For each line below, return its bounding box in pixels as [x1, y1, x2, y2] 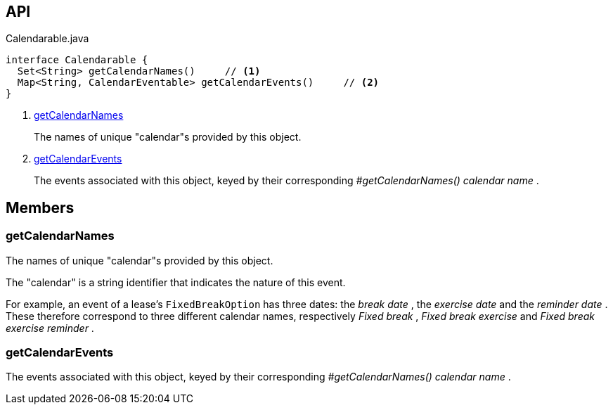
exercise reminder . [6, 321, 94, 334]
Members [6, 198, 75, 217]
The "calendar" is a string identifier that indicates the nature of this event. [6, 276, 346, 288]
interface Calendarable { [6, 54, 148, 66]
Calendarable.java [6, 32, 89, 45]
